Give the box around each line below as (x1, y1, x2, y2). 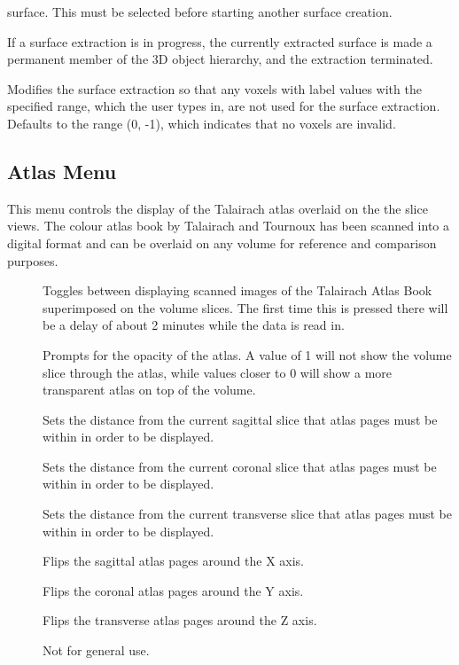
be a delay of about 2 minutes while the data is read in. (43, 316, 345, 334)
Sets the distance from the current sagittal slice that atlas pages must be (43, 410, 438, 428)
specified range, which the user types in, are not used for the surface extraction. (7, 97, 440, 115)
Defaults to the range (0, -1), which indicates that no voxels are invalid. (7, 113, 396, 132)
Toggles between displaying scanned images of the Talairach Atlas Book (43, 281, 432, 300)
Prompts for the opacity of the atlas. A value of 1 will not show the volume (43, 345, 452, 364)
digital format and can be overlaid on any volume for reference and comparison (7, 233, 437, 252)
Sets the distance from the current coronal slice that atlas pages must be (43, 457, 437, 475)
